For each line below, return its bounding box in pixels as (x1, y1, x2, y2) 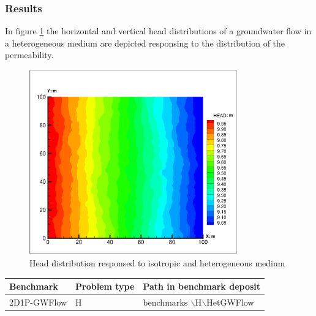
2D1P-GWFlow (9, 295, 67, 308)
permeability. (5, 48, 54, 61)
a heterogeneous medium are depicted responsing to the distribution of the (5, 36, 285, 49)
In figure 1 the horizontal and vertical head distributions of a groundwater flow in (5, 24, 312, 37)
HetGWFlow (206, 295, 254, 308)
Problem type (75, 280, 135, 293)
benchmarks (143, 295, 188, 308)
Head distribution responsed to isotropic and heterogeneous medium (29, 257, 285, 269)
